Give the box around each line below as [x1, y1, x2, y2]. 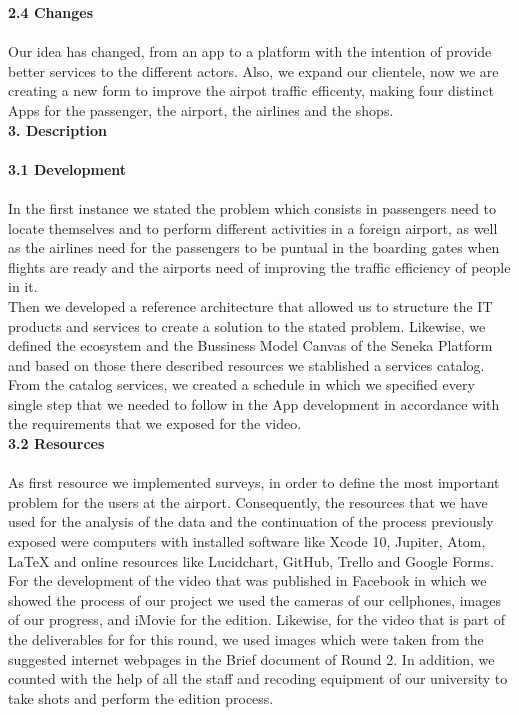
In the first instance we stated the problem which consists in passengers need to [8, 197, 497, 218]
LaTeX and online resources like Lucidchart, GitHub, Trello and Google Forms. [8, 550, 494, 571]
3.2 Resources [8, 433, 105, 454]
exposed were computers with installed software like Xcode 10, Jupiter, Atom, [8, 531, 486, 552]
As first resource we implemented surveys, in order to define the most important [8, 472, 500, 493]
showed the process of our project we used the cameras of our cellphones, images [8, 589, 501, 610]
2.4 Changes [8, 2, 94, 22]
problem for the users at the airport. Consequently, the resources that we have [8, 491, 488, 512]
